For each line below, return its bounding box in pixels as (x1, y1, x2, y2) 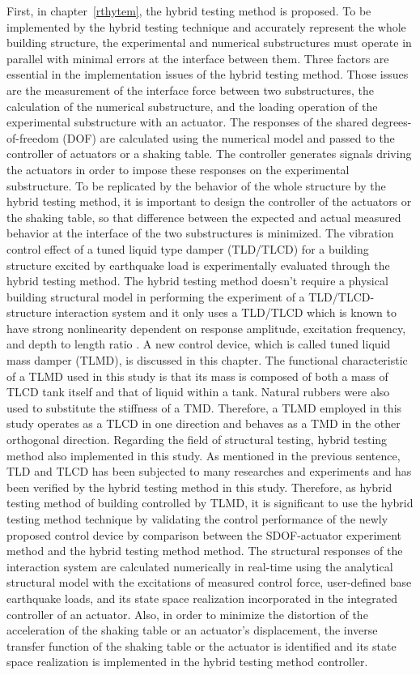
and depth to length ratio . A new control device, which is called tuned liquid (6, 335, 391, 352)
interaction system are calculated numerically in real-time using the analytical (6, 558, 393, 575)
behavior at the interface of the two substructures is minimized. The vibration (6, 224, 394, 241)
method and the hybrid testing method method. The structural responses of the (6, 542, 403, 559)
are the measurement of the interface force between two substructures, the (6, 81, 374, 98)
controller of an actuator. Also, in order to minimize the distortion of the (6, 605, 368, 622)
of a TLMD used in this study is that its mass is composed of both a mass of (6, 367, 388, 384)
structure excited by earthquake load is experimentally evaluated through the (6, 256, 390, 273)
